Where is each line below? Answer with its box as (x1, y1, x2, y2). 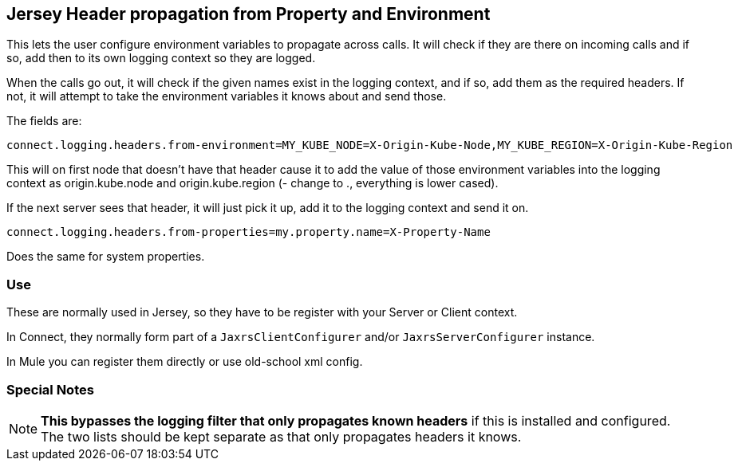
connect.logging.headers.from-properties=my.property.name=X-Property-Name (6, 226, 491, 239)
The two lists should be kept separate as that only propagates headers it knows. (41, 428, 522, 445)
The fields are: (6, 114, 82, 128)
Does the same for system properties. (6, 249, 205, 264)
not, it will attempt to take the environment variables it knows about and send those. (6, 89, 447, 104)
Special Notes (6, 381, 94, 398)
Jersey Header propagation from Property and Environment (6, 4, 491, 24)
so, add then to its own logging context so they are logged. (6, 51, 316, 65)
